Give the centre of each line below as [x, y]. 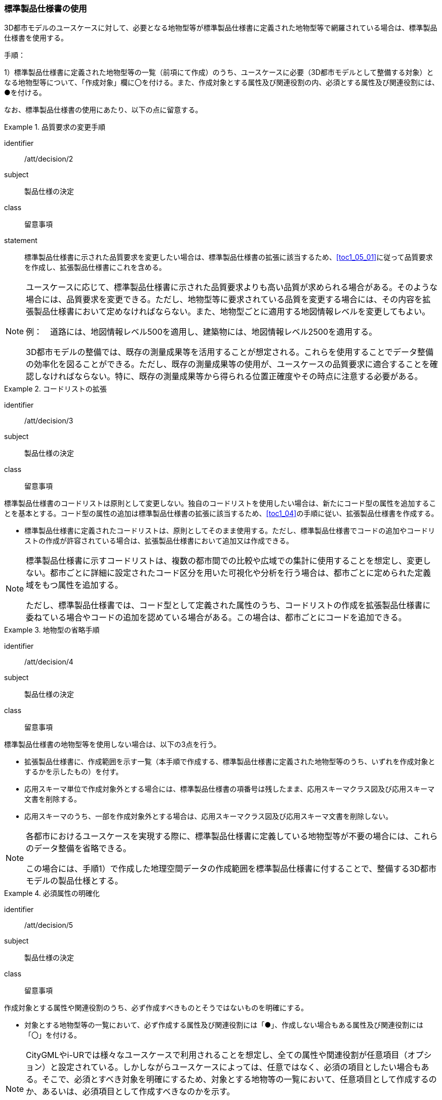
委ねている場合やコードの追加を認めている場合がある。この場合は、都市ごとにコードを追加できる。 [216, 618]
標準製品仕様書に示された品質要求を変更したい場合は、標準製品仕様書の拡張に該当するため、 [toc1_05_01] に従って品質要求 [229, 257]
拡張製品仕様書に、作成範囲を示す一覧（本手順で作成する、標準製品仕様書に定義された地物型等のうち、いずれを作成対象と [230, 762]
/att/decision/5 [49, 925]
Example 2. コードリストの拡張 [55, 389]
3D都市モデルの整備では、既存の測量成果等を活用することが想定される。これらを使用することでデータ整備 [230, 352]
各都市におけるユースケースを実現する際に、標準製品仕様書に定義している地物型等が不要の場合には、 [220, 836]
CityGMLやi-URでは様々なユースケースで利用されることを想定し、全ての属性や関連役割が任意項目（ [217, 1055]
